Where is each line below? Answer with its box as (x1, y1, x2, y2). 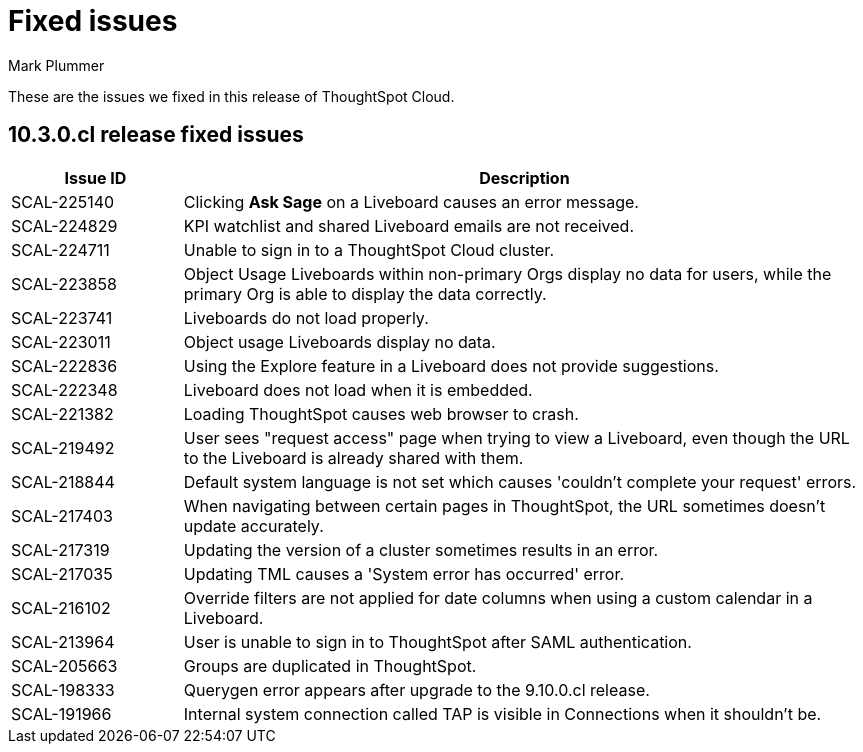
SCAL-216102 (11, 597, 111, 618)
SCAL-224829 (11, 215, 118, 236)
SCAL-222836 (11, 355, 118, 376)
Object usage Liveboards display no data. (183, 331, 496, 352)
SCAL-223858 (11, 273, 117, 294)
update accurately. (183, 515, 324, 536)
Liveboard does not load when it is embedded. (183, 379, 533, 400)
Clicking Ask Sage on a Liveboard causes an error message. (183, 191, 639, 212)
